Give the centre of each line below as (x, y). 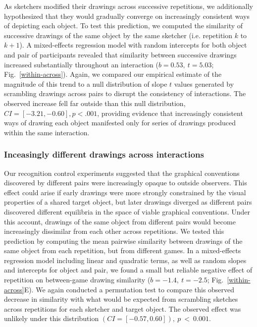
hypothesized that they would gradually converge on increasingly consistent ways (127, 16)
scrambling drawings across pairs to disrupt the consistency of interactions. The (125, 93)
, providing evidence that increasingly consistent (170, 113)
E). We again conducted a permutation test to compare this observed (129, 289)
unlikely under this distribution (51, 318)
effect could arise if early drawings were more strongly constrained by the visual (125, 192)
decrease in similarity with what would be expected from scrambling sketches (121, 299)
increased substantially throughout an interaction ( (81, 64)
